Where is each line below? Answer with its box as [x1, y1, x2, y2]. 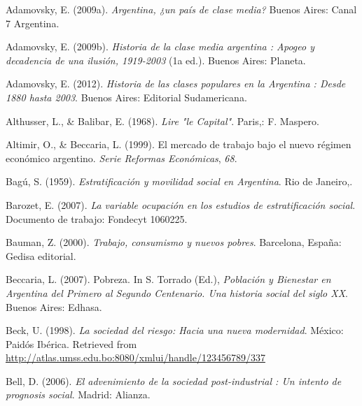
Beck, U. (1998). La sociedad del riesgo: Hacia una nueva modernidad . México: [6, 323, 344, 338]
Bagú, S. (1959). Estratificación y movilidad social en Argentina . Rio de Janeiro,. [6, 174, 353, 189]
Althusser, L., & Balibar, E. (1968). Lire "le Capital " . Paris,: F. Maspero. [6, 113, 320, 128]
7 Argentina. [6, 15, 60, 30]
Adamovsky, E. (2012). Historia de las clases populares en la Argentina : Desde [6, 76, 346, 91]
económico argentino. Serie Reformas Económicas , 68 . [6, 150, 237, 165]
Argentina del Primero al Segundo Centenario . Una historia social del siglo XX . [6, 285, 348, 300]
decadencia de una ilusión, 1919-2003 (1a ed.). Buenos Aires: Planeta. [6, 52, 306, 67]
